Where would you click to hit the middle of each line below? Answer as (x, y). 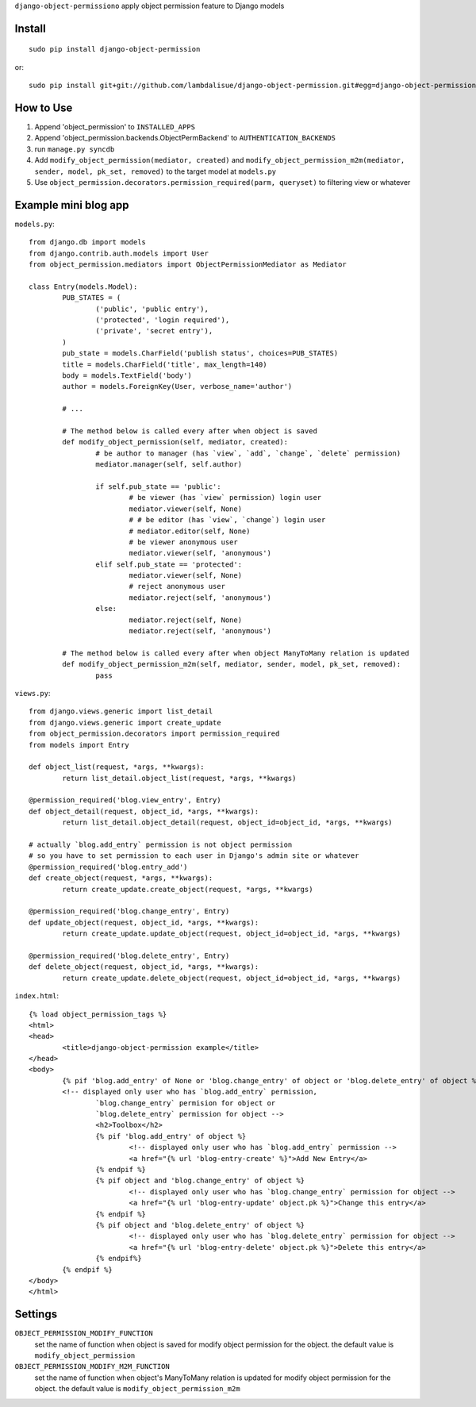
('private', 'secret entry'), (154, 331)
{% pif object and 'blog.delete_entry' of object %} (200, 1225)
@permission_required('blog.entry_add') (108, 867)
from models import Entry (79, 745)
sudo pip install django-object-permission (115, 49)
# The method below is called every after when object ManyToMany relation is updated (236, 653)
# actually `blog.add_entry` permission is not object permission (161, 845)
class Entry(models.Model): (83, 286)
